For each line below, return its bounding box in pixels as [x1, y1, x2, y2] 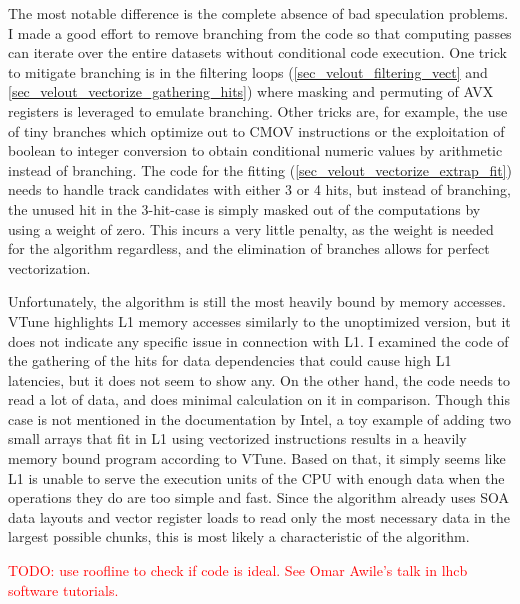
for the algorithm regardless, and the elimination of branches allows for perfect [8, 238, 490, 259]
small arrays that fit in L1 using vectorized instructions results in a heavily [8, 428, 467, 449]
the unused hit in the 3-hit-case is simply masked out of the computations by [8, 198, 481, 219]
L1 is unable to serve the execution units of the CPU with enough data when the [8, 467, 505, 488]
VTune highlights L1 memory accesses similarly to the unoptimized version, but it [8, 310, 511, 331]
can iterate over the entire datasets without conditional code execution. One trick [8, 42, 507, 63]
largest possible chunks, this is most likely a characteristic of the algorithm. [8, 526, 470, 547]
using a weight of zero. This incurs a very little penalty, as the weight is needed [8, 218, 494, 239]
